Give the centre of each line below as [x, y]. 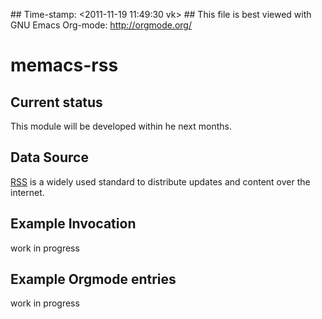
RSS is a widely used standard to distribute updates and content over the [160, 181]
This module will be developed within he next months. [121, 126]
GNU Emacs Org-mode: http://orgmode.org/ [101, 25]
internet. [27, 192]
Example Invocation [73, 224]
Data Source [49, 157]
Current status [56, 102]
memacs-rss [64, 65]
